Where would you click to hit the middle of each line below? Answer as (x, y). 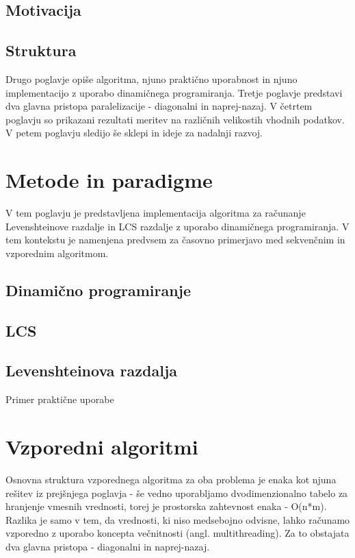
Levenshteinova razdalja (91, 371)
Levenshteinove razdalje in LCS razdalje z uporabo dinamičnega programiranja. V (177, 226)
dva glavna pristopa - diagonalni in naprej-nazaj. (108, 546)
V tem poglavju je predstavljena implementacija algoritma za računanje (156, 213)
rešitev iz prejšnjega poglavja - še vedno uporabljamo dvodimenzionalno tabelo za (177, 493)
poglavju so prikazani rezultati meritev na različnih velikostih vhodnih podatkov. (175, 119)
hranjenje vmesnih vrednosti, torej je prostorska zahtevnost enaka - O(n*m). (166, 506)
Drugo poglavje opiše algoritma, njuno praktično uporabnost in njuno (152, 78)
